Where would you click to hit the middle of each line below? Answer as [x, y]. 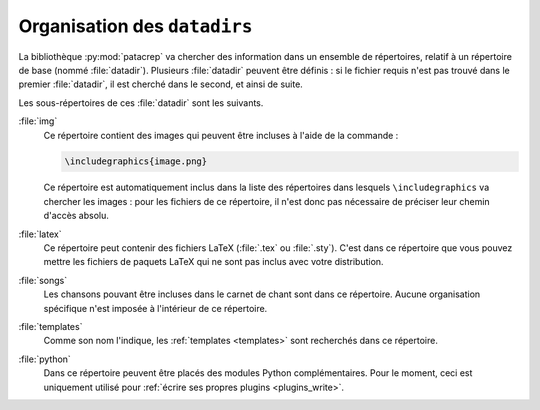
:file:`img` [38, 121]
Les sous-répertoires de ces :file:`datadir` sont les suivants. [141, 102]
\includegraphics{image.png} [136, 161]
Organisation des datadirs [135, 26]
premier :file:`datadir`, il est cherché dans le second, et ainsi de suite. [161, 84]
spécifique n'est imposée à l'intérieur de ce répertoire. [155, 308]
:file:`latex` [40, 234]
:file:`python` [45, 359]
